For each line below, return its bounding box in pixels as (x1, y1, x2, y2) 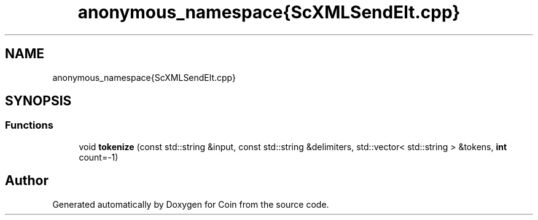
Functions (5, 119, 53, 132)
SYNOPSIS (5, 93, 72, 109)
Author (5, 173, 49, 189)
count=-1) (79, 151, 119, 162)
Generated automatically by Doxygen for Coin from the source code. (52, 199, 329, 210)
